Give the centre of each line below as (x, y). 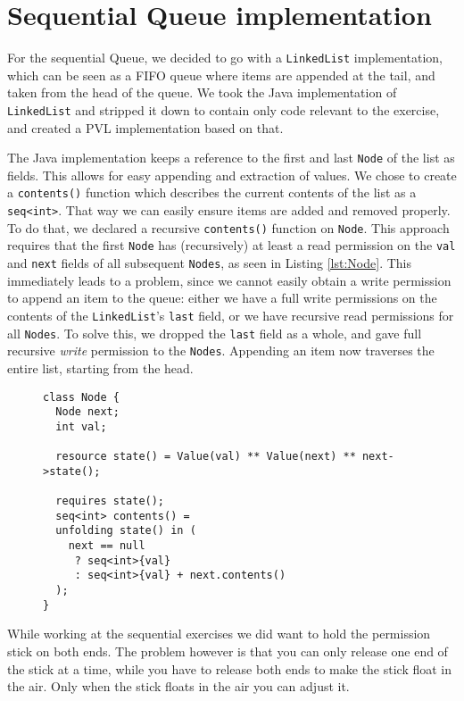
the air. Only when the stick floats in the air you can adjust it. (178, 686)
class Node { (81, 397)
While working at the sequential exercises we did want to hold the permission (219, 634)
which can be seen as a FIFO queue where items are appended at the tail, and (221, 75)
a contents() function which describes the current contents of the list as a (212, 192)
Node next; (87, 412)
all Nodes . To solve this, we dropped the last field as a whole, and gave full (215, 333)
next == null (107, 546)
